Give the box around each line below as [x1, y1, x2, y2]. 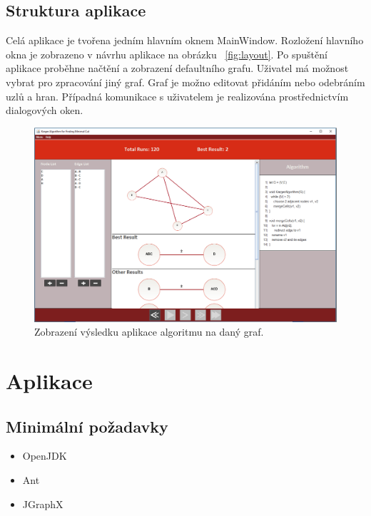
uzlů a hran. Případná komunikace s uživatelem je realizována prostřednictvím [6, 88, 349, 103]
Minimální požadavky [6, 415, 168, 437]
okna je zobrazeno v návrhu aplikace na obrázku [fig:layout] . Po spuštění [6, 46, 327, 61]
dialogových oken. [6, 103, 83, 118]
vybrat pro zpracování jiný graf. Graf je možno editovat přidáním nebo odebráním [6, 74, 365, 89]
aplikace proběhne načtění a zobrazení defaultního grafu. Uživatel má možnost [6, 61, 349, 76]
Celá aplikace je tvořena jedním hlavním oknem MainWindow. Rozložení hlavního [6, 33, 364, 48]
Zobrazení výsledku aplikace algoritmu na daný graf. [34, 324, 264, 339]
